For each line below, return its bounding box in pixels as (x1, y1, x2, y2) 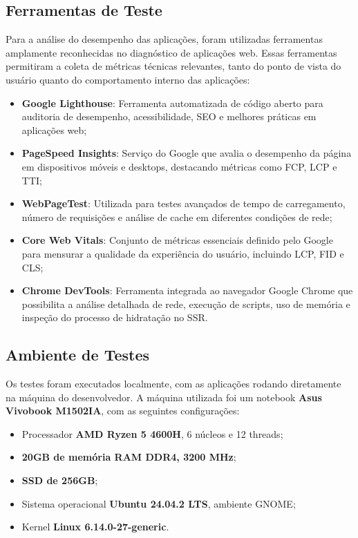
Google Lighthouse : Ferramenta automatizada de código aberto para (21, 95, 323, 110)
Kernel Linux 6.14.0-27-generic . (21, 519, 169, 534)
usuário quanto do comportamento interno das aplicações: (6, 72, 250, 86)
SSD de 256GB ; (21, 473, 98, 488)
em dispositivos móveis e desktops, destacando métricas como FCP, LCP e (21, 159, 337, 173)
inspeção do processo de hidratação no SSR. (21, 310, 208, 325)
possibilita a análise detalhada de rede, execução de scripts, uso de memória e (21, 296, 350, 311)
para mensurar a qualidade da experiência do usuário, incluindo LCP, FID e (21, 246, 344, 260)
